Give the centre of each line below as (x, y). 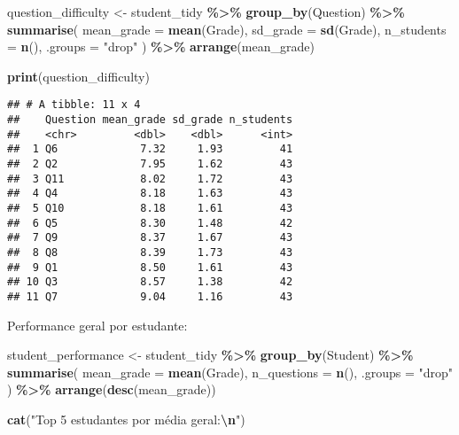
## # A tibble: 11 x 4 (74, 105)
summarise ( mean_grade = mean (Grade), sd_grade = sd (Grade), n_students (227, 29)
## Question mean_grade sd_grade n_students (150, 120)
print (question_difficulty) (78, 76)
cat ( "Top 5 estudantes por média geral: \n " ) (126, 419)
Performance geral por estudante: (97, 325)
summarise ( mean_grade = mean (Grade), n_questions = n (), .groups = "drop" (230, 372)
